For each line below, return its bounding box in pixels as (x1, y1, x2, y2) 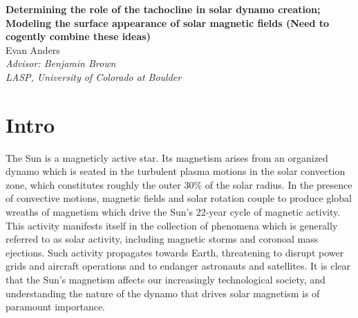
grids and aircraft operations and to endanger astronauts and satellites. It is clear (6, 259, 350, 273)
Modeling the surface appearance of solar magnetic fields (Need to (6, 15, 330, 30)
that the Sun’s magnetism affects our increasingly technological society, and (6, 272, 326, 287)
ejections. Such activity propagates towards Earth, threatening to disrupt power (6, 245, 344, 259)
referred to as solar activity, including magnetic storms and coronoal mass (6, 232, 319, 246)
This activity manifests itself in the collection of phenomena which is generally (6, 218, 338, 232)
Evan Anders (6, 42, 60, 57)
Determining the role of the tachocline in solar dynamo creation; (6, 2, 321, 16)
